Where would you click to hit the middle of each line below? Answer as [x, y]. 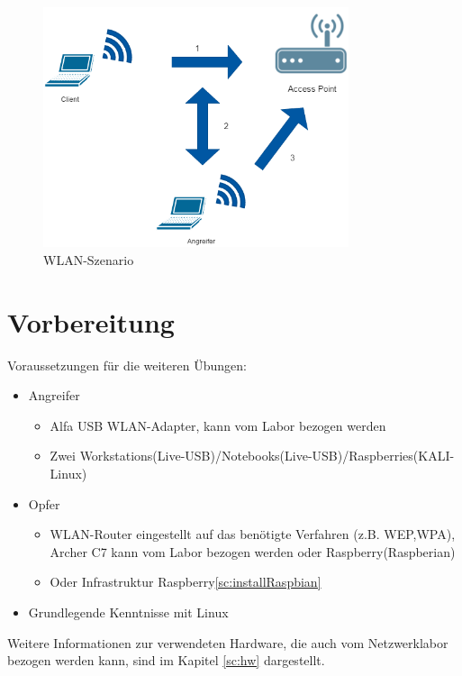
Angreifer [54, 395]
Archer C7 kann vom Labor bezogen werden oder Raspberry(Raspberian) [253, 551]
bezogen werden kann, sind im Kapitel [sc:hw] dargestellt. [166, 660]
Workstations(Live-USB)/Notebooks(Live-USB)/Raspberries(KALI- [267, 456]
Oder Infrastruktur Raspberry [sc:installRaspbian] [186, 582]
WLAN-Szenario [89, 259]
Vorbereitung [91, 321]
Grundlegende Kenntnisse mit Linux [128, 612]
